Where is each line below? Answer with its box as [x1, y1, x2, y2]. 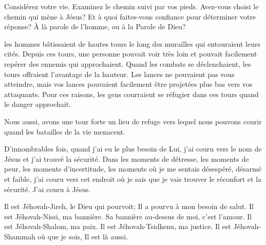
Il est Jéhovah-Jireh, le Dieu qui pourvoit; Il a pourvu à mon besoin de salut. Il [4, 201, 254, 212]
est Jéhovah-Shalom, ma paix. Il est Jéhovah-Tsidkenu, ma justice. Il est [4, 221, 231, 232]
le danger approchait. [4, 99, 71, 109]
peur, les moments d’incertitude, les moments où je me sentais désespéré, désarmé [4, 163, 261, 174]
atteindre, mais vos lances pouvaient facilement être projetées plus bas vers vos [4, 79, 253, 89]
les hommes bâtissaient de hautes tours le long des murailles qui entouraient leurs [4, 38, 260, 49]
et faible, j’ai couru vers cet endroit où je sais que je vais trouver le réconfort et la [4, 173, 262, 184]
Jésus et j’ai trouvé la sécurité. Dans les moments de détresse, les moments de [4, 153, 249, 164]
